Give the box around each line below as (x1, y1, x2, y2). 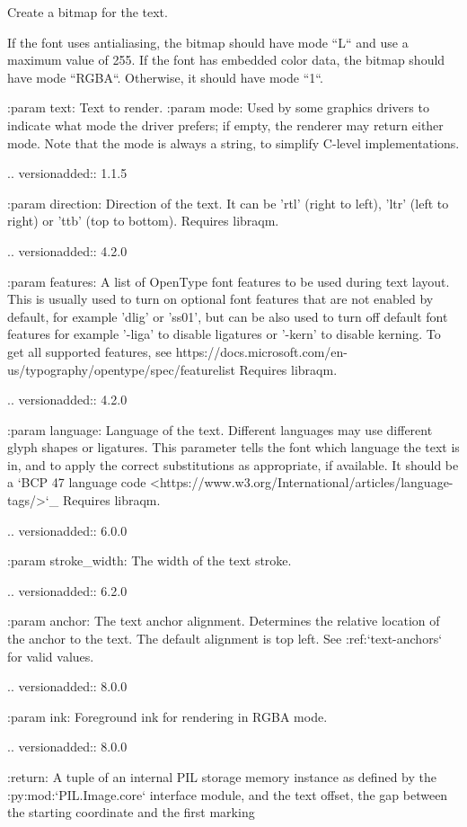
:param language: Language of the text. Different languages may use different (7, 420, 433, 439)
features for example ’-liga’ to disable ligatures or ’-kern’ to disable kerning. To (7, 325, 441, 343)
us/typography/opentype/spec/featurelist (7, 360, 235, 378)
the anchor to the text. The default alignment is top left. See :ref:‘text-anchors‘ (7, 629, 443, 648)
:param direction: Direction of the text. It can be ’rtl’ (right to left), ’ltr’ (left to (7, 193, 449, 212)
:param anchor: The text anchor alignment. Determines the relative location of (7, 611, 440, 630)
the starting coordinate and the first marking (7, 803, 255, 822)
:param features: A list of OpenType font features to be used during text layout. (7, 271, 450, 290)
